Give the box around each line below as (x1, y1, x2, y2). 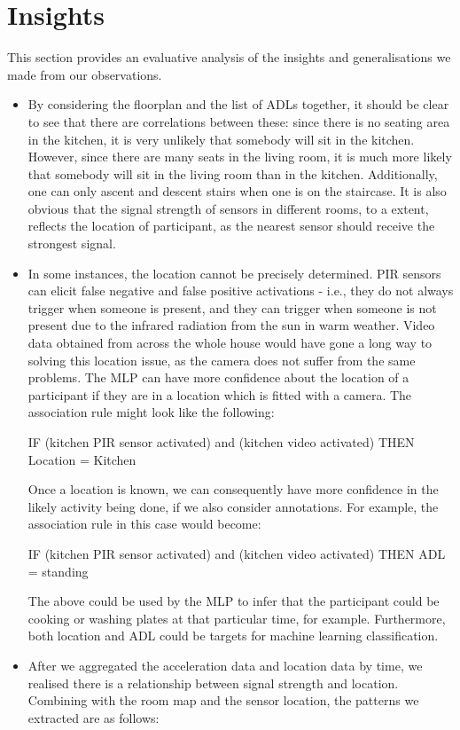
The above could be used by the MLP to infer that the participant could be (27, 592, 440, 610)
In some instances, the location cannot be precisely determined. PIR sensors (27, 263, 441, 282)
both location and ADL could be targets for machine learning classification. (27, 626, 439, 645)
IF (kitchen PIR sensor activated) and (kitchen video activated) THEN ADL (27, 544, 446, 562)
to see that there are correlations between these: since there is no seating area (27, 112, 450, 130)
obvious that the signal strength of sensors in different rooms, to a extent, (27, 199, 429, 217)
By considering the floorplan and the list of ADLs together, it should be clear (27, 95, 449, 114)
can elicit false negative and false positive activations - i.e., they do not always (27, 281, 454, 300)
